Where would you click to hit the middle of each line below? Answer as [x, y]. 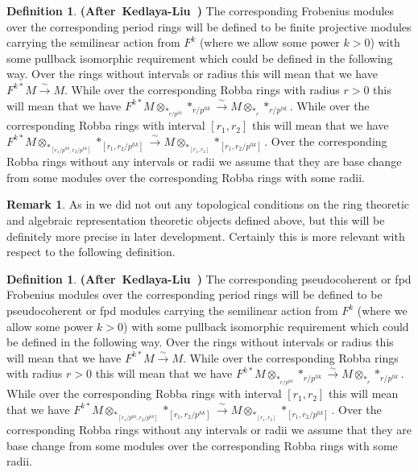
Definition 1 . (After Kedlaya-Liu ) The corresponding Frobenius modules [201, 10]
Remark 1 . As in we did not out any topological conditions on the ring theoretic [208, 204]
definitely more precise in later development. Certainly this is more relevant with [206, 236]
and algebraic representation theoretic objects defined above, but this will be [196, 220]
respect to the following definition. [91, 252]
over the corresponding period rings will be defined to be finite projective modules [209, 26]
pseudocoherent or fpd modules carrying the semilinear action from [172, 311]
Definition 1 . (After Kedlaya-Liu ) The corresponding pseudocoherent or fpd [209, 278]
